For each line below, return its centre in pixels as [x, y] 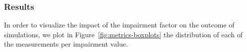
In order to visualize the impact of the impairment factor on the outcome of [119, 25]
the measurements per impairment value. [66, 44]
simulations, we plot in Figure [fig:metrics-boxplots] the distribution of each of [123, 34]
